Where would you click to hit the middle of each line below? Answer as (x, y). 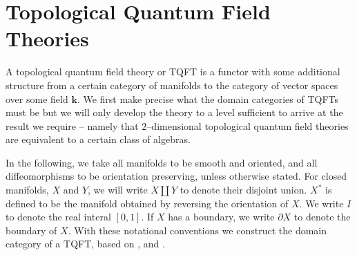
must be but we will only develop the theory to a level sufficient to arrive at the (174, 112)
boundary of (31, 230)
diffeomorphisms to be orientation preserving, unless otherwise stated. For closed (176, 176)
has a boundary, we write (221, 217)
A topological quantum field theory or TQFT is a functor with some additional (173, 72)
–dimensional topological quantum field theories (248, 125)
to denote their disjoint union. (243, 190)
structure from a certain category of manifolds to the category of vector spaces (172, 85)
